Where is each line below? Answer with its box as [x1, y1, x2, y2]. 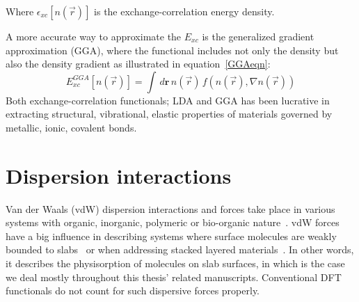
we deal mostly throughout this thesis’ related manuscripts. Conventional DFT [6, 269, 342, 284]
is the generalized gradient [202, 29, 314, 43]
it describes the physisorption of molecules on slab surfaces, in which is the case [6, 256, 345, 271]
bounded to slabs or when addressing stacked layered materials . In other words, [6, 242, 354, 257]
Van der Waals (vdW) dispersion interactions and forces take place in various [6, 201, 335, 216]
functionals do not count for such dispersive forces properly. [6, 283, 260, 298]
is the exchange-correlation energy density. [94, 4, 275, 18]
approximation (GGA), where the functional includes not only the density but [6, 42, 339, 57]
